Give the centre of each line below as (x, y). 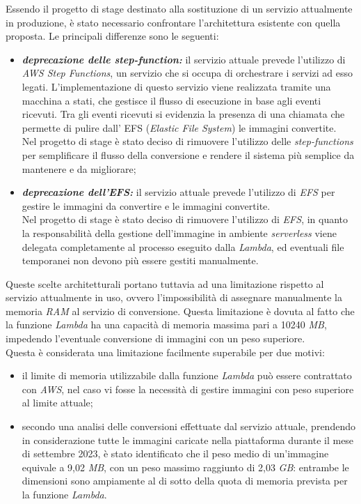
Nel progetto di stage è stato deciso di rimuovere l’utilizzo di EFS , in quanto (185, 219)
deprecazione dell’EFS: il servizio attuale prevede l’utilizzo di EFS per (178, 192)
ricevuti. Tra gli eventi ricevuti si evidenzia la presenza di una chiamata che (183, 114)
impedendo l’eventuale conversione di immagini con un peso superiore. (155, 338)
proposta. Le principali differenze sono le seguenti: (112, 36)
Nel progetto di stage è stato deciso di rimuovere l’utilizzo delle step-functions (187, 141)
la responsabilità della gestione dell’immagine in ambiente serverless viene (179, 232)
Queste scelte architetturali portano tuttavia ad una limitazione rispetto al (165, 283)
